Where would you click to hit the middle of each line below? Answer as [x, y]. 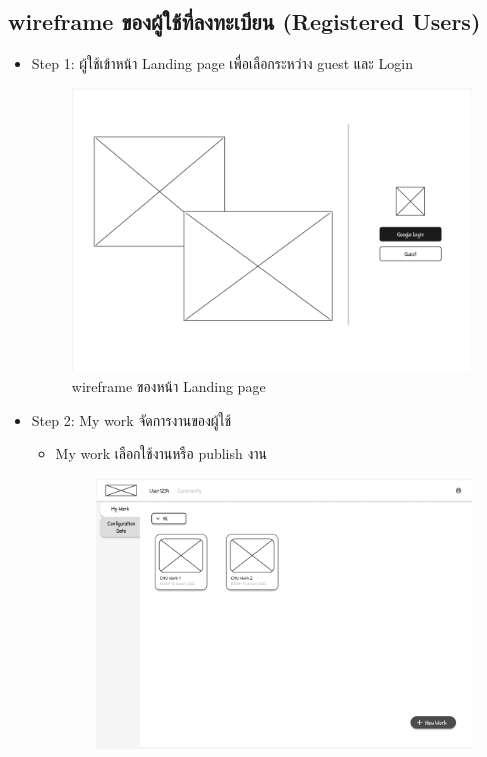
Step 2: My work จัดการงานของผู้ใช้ [131, 419]
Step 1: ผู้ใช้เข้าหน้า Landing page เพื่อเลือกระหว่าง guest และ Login [222, 63]
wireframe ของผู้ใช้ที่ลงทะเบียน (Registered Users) [244, 21]
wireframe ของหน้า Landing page [168, 385]
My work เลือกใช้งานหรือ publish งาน [161, 453]
